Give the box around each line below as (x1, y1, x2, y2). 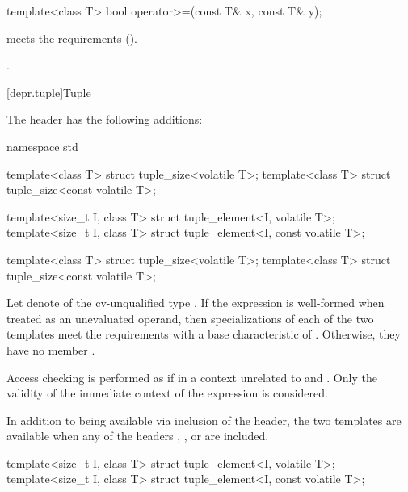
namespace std (6, 137, 78, 154)
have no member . (6, 341, 95, 358)
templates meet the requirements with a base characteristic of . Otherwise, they (6, 326, 401, 343)
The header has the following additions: (6, 111, 203, 128)
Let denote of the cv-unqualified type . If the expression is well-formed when (6, 294, 385, 311)
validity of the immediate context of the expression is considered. (6, 385, 328, 402)
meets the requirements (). (6, 29, 137, 46)
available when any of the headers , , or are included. (6, 427, 269, 444)
